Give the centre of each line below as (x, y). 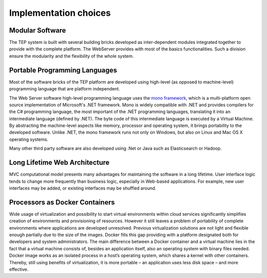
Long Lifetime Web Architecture (59, 163)
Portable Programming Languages (63, 70)
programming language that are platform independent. (65, 89)
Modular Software (38, 30)
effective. (19, 269)
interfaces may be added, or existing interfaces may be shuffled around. (83, 188)
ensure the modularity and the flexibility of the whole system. (71, 56)
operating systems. (29, 139)
